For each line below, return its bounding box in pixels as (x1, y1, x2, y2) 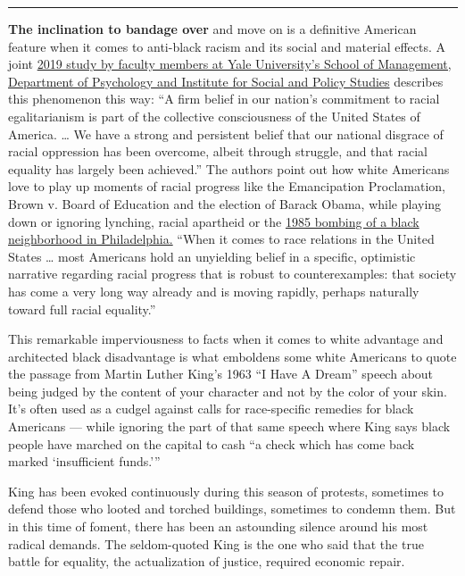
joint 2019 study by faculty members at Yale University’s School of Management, (8, 54, 452, 73)
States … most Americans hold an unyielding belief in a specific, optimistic (8, 246, 416, 265)
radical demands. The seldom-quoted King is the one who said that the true (8, 534, 424, 553)
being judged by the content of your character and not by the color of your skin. (8, 381, 447, 400)
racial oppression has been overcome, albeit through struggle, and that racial (8, 142, 428, 161)
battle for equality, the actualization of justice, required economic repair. (8, 552, 405, 571)
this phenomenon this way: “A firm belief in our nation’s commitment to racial (8, 89, 440, 108)
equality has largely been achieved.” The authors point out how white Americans (8, 159, 450, 178)
